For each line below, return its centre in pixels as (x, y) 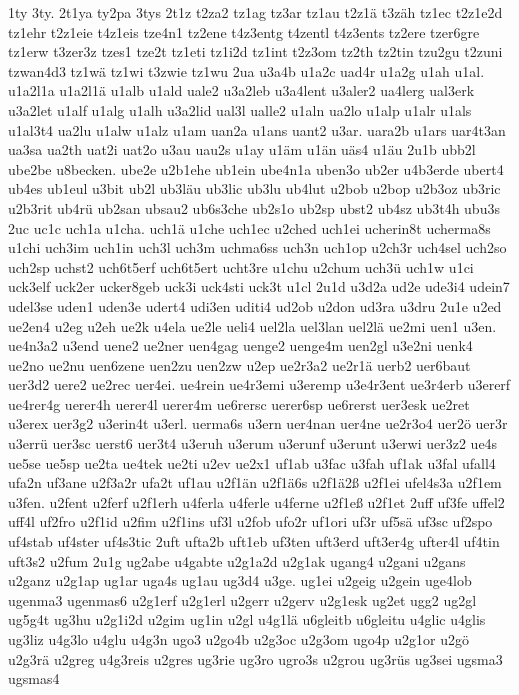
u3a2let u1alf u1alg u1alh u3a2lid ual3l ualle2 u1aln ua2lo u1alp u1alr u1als (240, 109)
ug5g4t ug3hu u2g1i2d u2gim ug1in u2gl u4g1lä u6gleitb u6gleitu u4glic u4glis (247, 619)
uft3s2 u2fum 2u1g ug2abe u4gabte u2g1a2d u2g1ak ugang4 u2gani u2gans (237, 560)
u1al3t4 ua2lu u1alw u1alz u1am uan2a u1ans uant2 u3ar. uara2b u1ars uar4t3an (257, 129)
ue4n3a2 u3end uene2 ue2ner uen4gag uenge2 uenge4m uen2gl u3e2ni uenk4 (240, 345)
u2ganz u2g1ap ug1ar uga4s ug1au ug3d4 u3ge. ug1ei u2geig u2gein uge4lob (240, 580)
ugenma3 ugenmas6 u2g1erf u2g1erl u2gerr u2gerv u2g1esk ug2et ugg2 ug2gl (242, 599)
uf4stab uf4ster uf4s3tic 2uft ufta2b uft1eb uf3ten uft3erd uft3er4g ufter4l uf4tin (254, 541)
